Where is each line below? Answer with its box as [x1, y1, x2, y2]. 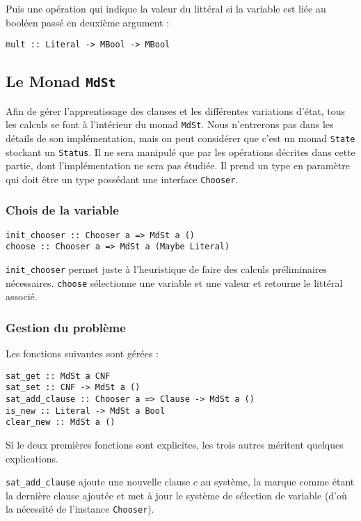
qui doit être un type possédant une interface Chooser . [6, 171, 239, 186]
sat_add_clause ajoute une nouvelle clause [6, 474, 191, 489]
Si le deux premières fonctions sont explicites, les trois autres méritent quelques [6, 437, 344, 451]
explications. [6, 451, 58, 465]
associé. [6, 289, 38, 304]
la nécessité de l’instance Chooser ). [6, 501, 154, 516]
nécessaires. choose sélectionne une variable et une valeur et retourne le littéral [6, 275, 343, 290]
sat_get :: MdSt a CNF [6, 371, 111, 381]
